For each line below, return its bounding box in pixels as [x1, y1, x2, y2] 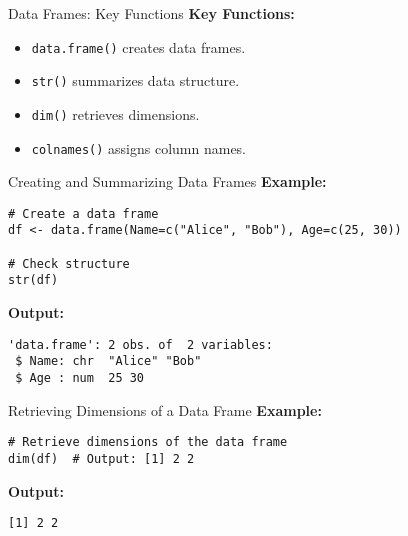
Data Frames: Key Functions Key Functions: [8, 3, 295, 23]
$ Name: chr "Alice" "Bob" [15, 354, 202, 369]
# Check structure [8, 256, 130, 271]
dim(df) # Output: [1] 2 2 [8, 451, 195, 466]
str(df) [8, 273, 59, 288]
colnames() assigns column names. [31, 137, 247, 158]
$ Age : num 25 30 [15, 371, 145, 385]
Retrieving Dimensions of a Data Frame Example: [8, 399, 322, 420]
